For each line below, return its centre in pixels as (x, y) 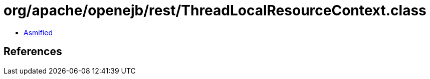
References (33, 52)
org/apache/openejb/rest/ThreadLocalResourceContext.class (215, 10)
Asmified (38, 32)
